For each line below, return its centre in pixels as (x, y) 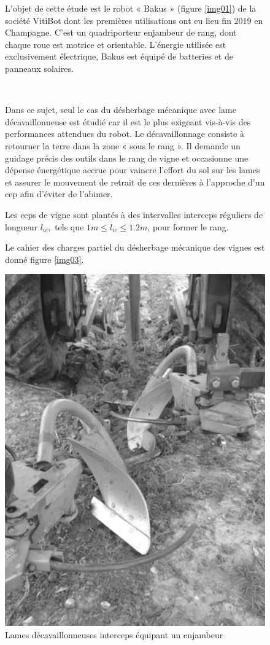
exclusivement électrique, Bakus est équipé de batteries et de (119, 56)
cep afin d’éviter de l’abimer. (59, 194)
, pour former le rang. (188, 226)
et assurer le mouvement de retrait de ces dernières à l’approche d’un (135, 182)
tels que (69, 226)
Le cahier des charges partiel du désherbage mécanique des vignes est (135, 247)
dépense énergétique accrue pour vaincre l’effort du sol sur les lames (133, 170)
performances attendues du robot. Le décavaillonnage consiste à (125, 134)
